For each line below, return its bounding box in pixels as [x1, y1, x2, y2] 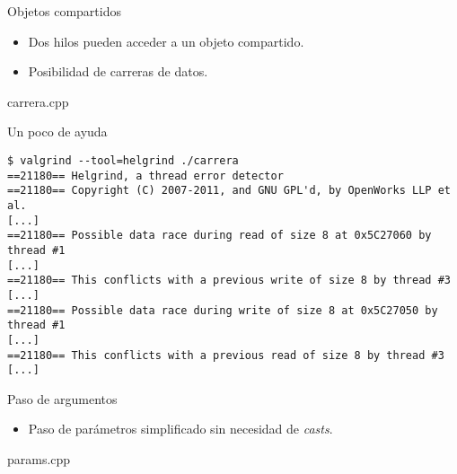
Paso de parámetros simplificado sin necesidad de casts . [28, 419, 333, 438]
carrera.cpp [7, 92, 69, 110]
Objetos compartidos [7, 2, 121, 20]
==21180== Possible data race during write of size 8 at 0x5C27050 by [7, 303, 438, 317]
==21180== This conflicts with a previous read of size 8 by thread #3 [7, 348, 444, 362]
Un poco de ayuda [7, 122, 108, 141]
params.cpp [7, 450, 71, 468]
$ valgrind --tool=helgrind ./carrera [7, 154, 239, 167]
